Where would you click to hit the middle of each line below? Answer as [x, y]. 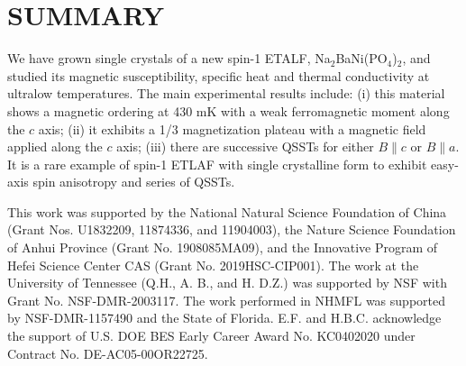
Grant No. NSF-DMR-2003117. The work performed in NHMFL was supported [226, 300]
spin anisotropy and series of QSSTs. [134, 182]
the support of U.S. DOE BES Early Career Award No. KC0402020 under [211, 336]
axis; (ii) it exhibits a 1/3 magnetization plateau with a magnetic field [232, 128]
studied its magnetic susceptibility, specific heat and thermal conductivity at [219, 75]
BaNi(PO [361, 58]
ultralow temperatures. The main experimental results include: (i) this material [226, 93]
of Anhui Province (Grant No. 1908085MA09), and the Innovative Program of [223, 247]
